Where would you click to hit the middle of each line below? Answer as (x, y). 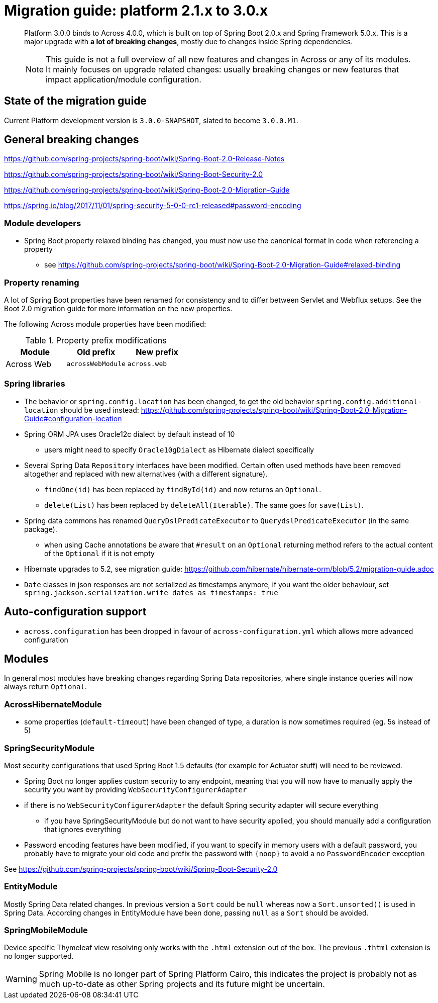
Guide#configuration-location (73, 418)
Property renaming (42, 282)
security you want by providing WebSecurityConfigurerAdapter (136, 789)
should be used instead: (99, 410)
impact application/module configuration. (124, 79)
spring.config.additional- (369, 401)
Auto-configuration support (75, 612)
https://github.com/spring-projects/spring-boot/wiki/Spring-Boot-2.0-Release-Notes (144, 159)
